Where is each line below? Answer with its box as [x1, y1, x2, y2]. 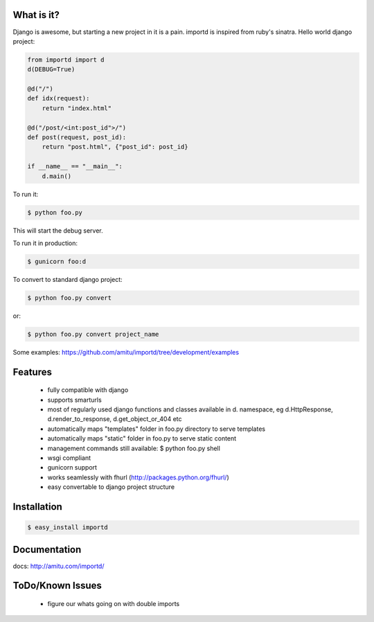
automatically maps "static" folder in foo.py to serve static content [47, 434, 237, 443]
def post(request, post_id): [27, 134, 127, 141]
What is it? [12, 9, 60, 21]
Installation [12, 501, 62, 513]
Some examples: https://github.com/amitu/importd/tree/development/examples [12, 348, 239, 356]
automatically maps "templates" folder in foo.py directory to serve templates [47, 425, 266, 433]
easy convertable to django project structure [47, 483, 175, 491]
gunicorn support [47, 463, 97, 472]
